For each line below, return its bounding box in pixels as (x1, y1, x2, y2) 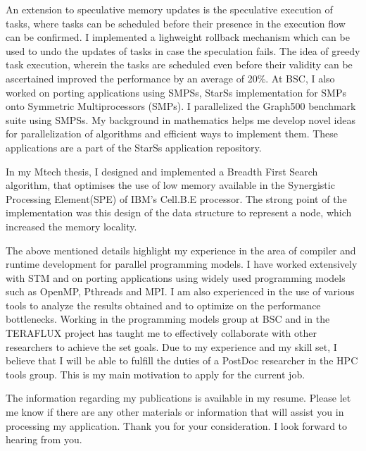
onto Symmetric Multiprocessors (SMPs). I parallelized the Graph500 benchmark (6, 99, 356, 113)
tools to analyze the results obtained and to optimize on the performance (6, 297, 321, 312)
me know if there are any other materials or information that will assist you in (6, 404, 344, 419)
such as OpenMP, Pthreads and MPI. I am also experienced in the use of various (6, 284, 355, 299)
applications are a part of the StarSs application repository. (6, 140, 262, 154)
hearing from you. (6, 432, 82, 447)
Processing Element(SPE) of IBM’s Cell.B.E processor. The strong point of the (6, 191, 347, 206)
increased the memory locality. (6, 218, 137, 233)
